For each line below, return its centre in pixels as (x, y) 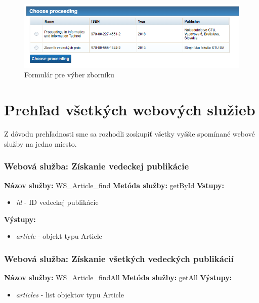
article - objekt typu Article (59, 236)
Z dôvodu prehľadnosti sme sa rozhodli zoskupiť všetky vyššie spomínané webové (129, 134)
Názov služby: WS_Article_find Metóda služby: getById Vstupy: (114, 185)
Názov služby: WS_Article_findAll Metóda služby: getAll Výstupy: (118, 277)
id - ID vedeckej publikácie (57, 202)
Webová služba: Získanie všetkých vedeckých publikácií (119, 258)
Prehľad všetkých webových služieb (130, 110)
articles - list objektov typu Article (70, 294)
